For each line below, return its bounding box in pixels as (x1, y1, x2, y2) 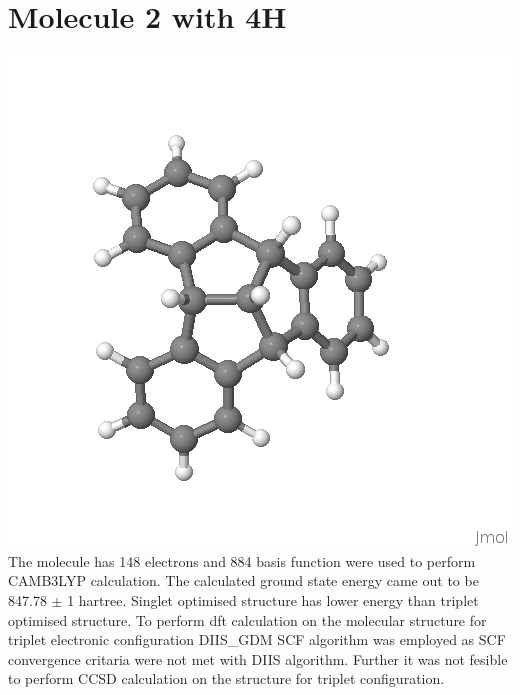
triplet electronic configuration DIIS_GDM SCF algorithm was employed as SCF (8, 629, 506, 650)
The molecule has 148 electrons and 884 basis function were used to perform (8, 550, 476, 571)
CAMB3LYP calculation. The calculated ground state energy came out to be (8, 570, 479, 591)
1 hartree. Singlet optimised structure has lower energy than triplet (67, 589, 479, 610)
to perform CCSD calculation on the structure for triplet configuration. (8, 668, 445, 689)
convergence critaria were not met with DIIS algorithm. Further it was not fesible (8, 648, 508, 669)
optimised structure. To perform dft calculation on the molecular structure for (8, 609, 487, 630)
